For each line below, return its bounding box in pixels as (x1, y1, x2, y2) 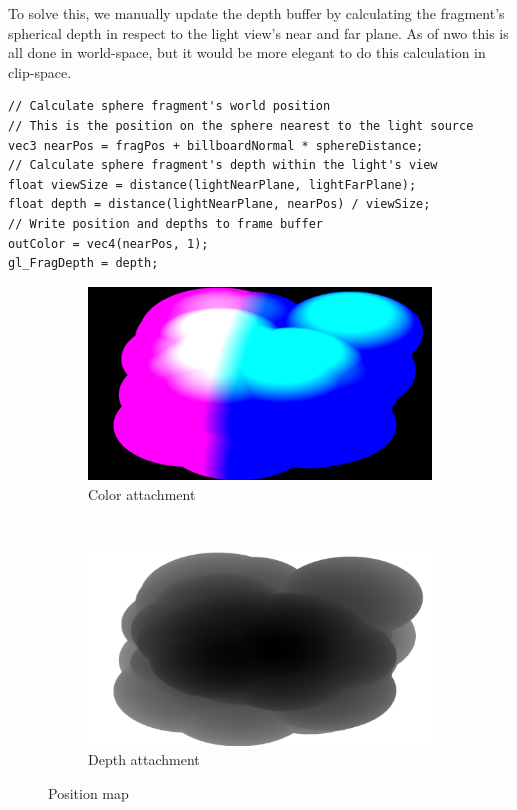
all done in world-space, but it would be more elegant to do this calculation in (8, 42, 486, 63)
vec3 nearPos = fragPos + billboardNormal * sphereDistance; (8, 138, 424, 153)
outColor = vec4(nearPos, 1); (8, 236, 209, 251)
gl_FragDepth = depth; (8, 256, 159, 271)
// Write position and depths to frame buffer (8, 216, 323, 231)
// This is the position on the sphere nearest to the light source (8, 118, 474, 133)
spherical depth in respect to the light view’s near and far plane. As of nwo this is (8, 22, 509, 43)
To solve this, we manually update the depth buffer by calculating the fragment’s (8, 3, 505, 23)
